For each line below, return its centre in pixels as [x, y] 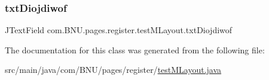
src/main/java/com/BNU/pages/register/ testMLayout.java [113, 70]
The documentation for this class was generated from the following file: [135, 49]
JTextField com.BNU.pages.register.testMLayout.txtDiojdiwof [119, 30]
